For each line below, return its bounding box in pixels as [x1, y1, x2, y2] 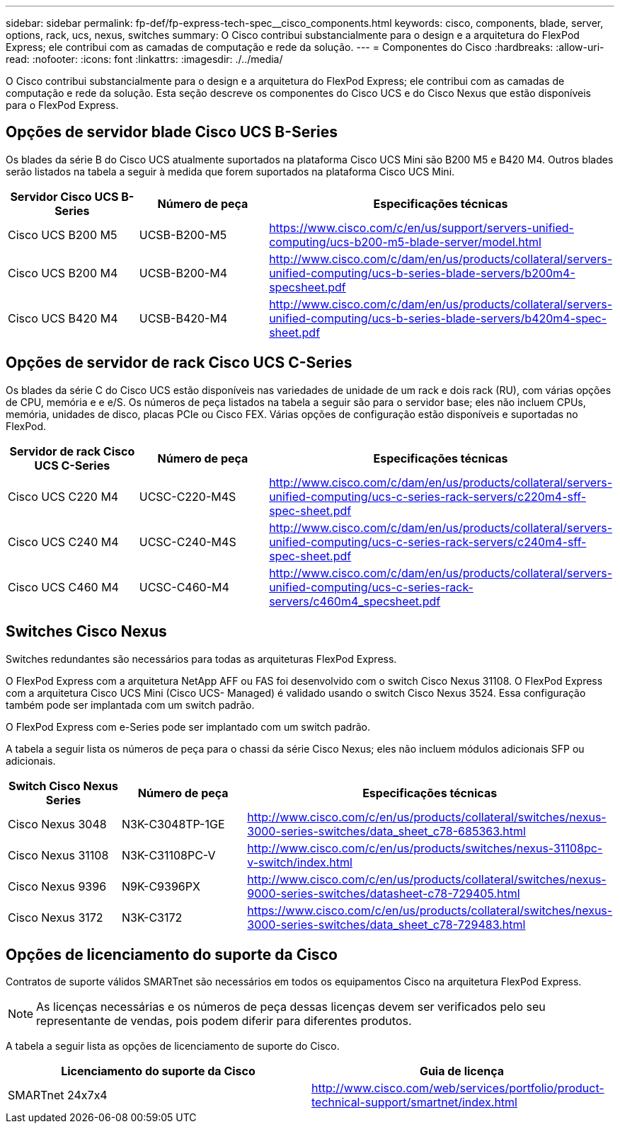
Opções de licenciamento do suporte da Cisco [6, 945, 338, 963]
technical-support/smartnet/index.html [311, 1095, 517, 1110]
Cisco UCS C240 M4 [8, 534, 119, 549]
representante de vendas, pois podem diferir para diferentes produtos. [36, 1014, 412, 1029]
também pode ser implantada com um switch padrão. [6, 698, 255, 711]
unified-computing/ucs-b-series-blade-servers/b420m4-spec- [269, 311, 607, 325]
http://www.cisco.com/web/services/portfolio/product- [311, 1081, 604, 1096]
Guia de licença [419, 1064, 505, 1079]
